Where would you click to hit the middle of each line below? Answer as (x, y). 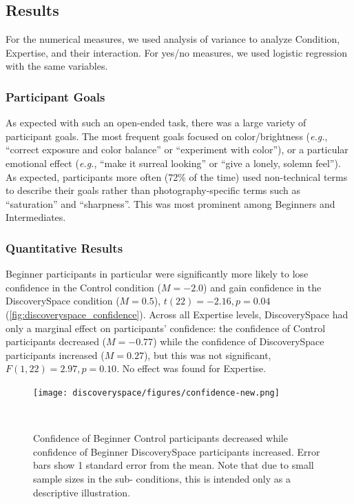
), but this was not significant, (207, 355)
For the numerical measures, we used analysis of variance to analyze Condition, (173, 39)
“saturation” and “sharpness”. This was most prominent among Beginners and (170, 203)
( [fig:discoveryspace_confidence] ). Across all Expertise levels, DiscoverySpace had (177, 314)
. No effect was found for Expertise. (191, 368)
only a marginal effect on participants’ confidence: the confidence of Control (166, 328)
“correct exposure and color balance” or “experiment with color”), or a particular (177, 149)
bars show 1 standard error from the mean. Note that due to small (174, 465)
